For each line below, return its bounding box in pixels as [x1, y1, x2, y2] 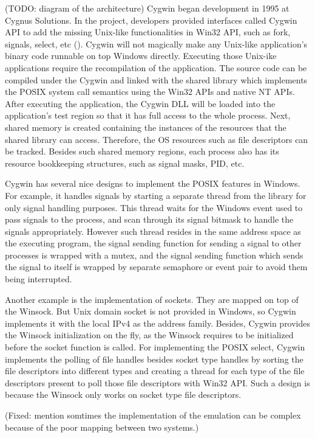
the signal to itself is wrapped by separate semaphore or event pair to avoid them [5, 260, 308, 273]
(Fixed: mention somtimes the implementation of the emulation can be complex [5, 409, 301, 421]
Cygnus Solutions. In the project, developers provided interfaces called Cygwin [5, 13, 297, 26]
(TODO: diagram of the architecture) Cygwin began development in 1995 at [5, 2, 290, 14]
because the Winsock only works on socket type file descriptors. [5, 388, 242, 401]
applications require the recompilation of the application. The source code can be [5, 61, 307, 74]
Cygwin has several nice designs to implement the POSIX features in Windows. [5, 177, 300, 190]
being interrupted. [5, 273, 72, 285]
